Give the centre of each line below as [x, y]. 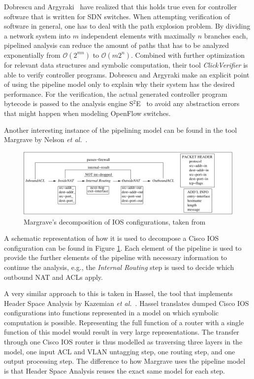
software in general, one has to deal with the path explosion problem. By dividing [127, 26]
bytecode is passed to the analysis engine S [69, 103]
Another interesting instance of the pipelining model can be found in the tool [121, 130]
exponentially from [32, 55]
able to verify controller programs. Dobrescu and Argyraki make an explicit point [127, 74]
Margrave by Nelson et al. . [46, 139]
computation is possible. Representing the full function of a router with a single [124, 322]
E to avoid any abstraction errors [188, 103]
